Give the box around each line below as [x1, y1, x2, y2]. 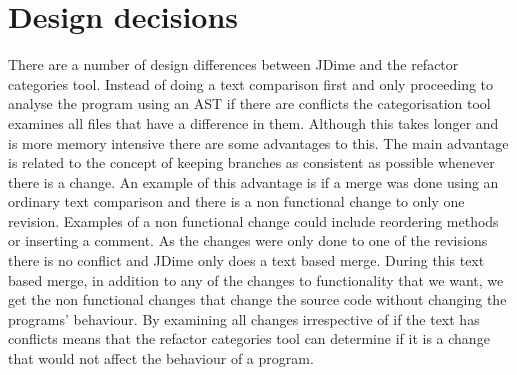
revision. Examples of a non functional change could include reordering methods [8, 210, 499, 231]
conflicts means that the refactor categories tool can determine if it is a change [8, 328, 490, 349]
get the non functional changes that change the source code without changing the [8, 289, 507, 310]
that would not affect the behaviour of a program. [8, 348, 314, 369]
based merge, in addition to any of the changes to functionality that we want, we [8, 269, 504, 290]
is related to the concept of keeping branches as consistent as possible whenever [8, 152, 495, 173]
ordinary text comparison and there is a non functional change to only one [8, 191, 465, 212]
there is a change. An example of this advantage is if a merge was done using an [8, 171, 499, 192]
